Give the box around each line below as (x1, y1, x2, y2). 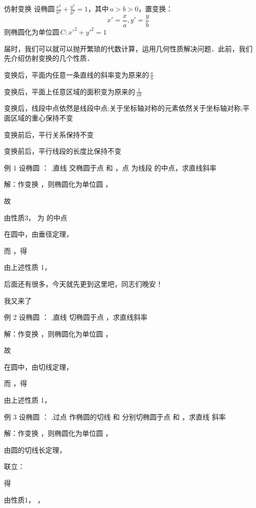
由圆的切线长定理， (4, 444, 66, 455)
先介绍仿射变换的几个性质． (4, 53, 94, 63)
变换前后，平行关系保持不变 (4, 129, 94, 139)
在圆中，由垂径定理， (4, 229, 73, 239)
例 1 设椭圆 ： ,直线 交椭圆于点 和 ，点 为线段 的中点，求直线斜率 (4, 162, 217, 172)
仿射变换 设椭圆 (4, 3, 55, 13)
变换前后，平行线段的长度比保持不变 (4, 146, 121, 156)
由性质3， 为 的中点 (4, 212, 68, 222)
